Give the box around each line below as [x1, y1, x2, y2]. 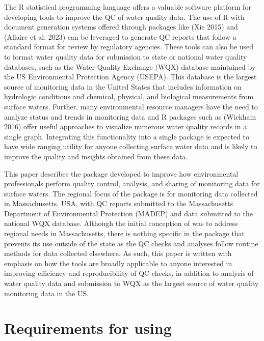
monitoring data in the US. [4, 288, 89, 298]
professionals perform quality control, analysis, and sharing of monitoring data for [4, 178, 260, 189]
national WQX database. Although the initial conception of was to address [4, 218, 238, 229]
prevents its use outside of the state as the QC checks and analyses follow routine [4, 238, 258, 248]
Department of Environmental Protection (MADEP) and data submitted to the [4, 208, 253, 218]
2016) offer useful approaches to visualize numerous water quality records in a [4, 121, 247, 132]
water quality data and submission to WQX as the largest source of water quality [4, 278, 259, 289]
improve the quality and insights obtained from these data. [4, 151, 188, 161]
